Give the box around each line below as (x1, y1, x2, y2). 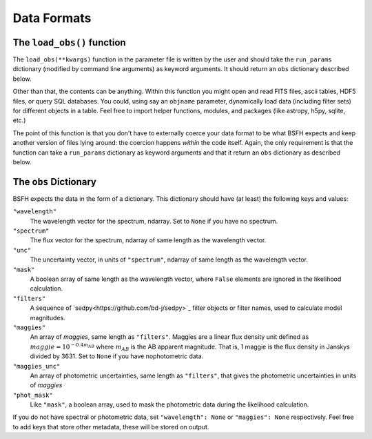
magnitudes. (30, 313, 65, 322)
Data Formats (12, 10, 92, 26)
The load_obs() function (12, 37, 127, 48)
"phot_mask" (12, 391, 53, 399)
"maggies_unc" (12, 362, 61, 370)
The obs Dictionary (12, 176, 96, 188)
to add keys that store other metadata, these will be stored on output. (12, 422, 209, 431)
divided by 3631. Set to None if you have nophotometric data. (30, 352, 204, 360)
